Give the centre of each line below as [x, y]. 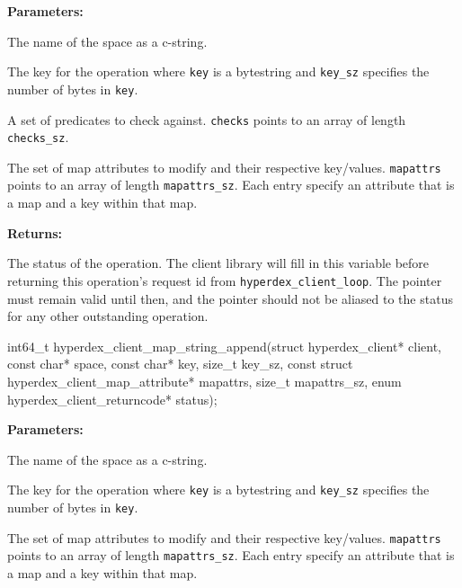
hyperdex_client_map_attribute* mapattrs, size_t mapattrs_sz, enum [204, 381]
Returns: [35, 232]
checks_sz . [38, 137]
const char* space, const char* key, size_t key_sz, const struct [180, 364]
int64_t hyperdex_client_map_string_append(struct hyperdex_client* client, [224, 346]
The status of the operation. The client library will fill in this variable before [218, 263]
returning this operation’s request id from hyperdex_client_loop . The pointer [225, 280]
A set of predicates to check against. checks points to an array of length [207, 119]
